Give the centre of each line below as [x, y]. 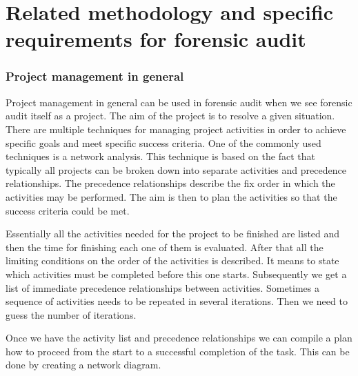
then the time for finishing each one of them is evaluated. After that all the [165, 247]
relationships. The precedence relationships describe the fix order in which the [170, 183]
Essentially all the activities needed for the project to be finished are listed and [173, 234]
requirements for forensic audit [156, 39]
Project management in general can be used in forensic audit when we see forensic [179, 102]
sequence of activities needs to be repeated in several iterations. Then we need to [177, 301]
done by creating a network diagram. [83, 365]
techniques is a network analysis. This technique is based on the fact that [160, 156]
